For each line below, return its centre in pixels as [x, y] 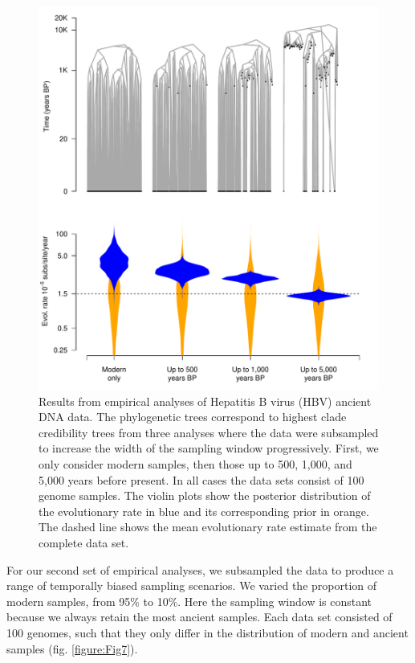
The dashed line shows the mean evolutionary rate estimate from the [208, 527]
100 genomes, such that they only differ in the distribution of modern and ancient [207, 633]
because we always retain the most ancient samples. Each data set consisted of [199, 617]
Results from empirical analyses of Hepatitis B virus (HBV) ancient [205, 401]
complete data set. [84, 543]
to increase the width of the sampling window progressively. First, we [209, 448]
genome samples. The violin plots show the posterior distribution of [205, 495]
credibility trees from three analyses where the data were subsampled [209, 432]
